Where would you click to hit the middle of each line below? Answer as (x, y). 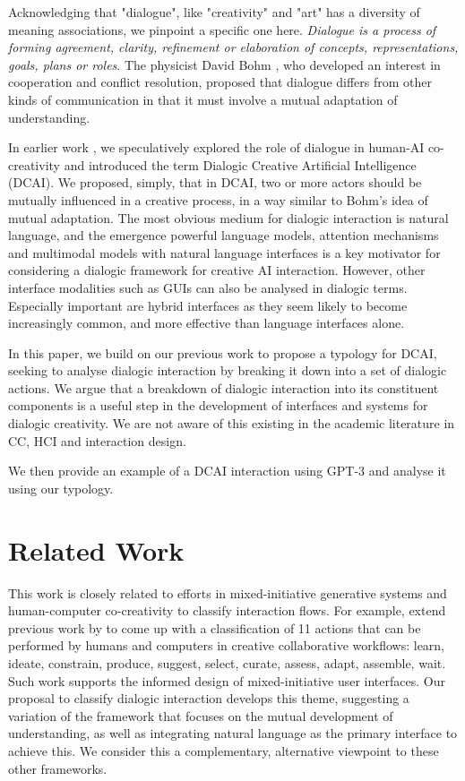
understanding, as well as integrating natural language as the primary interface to (233, 733)
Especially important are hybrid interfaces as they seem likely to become (208, 305)
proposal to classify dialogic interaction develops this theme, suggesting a (209, 698)
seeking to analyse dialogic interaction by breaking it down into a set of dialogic (228, 370)
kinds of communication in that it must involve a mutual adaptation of (203, 99)
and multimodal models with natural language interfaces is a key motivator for (224, 252)
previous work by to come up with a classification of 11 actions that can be (215, 627)
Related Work (96, 549)
